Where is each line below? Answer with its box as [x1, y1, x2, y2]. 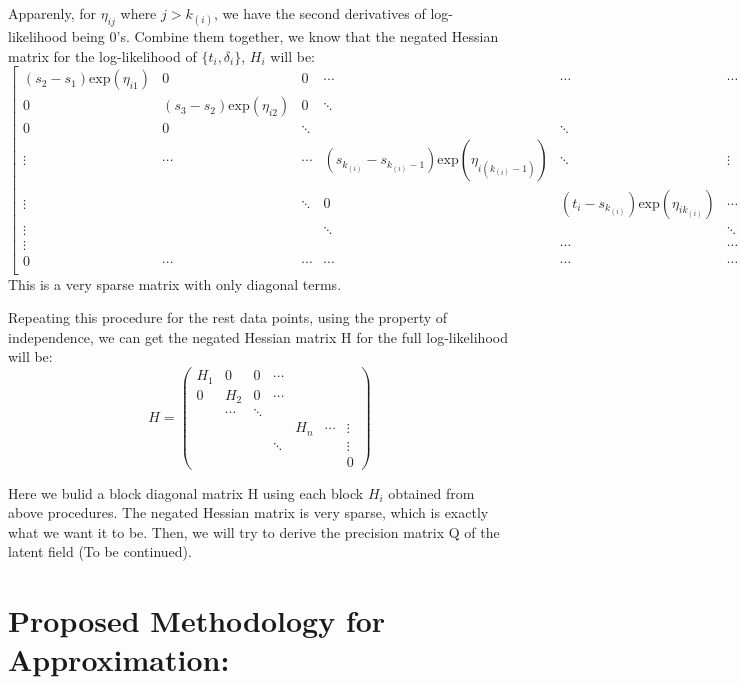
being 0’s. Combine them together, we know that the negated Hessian [71, 26, 499, 47]
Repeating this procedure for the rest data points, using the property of [8, 307, 448, 328]
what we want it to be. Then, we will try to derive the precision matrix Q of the [8, 521, 500, 542]
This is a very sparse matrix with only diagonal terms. [8, 273, 342, 294]
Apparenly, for [8, 3, 97, 23]
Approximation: [8, 639, 230, 680]
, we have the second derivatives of [214, 3, 426, 23]
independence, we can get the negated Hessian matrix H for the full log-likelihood [8, 326, 508, 347]
